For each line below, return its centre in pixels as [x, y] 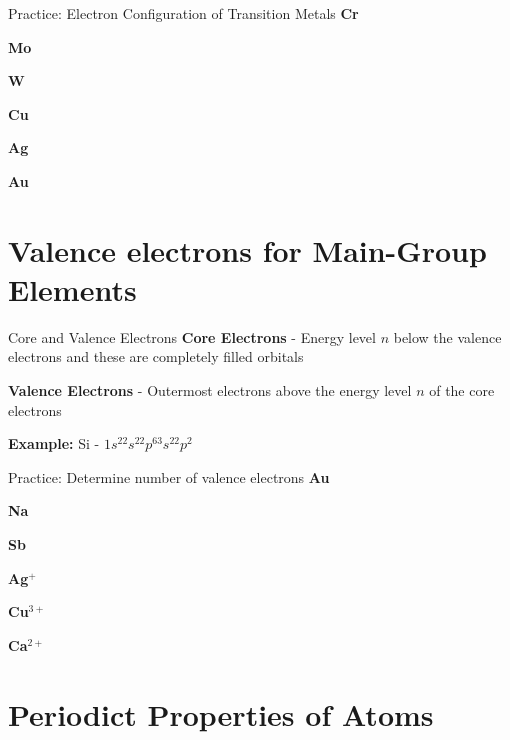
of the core [462, 390]
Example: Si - [54, 443]
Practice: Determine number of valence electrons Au [169, 476]
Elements [72, 288]
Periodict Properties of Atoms [221, 713]
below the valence [447, 336]
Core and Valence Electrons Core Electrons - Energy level [192, 336]
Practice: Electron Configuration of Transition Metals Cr [183, 13]
